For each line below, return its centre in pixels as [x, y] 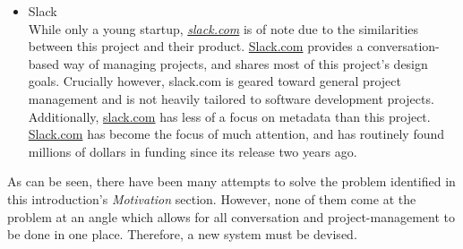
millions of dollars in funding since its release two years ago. [193, 151]
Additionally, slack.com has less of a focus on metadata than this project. [229, 116]
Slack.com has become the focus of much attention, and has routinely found [236, 134]
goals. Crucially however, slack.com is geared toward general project [214, 81]
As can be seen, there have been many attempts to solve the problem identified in [231, 181]
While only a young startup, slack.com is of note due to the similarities [223, 28]
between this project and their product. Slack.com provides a [196, 46]
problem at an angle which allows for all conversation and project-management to [231, 216]
